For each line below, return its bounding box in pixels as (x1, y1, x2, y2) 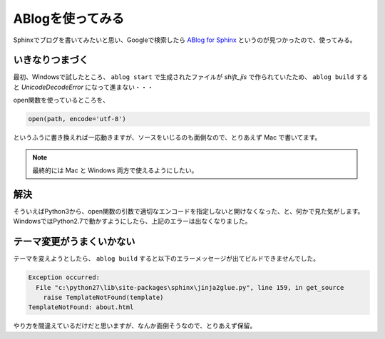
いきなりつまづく (13, 54, 89, 66)
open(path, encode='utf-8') (28, 115, 126, 123)
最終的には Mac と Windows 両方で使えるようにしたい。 (32, 166, 198, 174)
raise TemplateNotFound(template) (43, 293, 164, 301)
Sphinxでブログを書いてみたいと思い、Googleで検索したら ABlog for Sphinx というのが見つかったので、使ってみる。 (13, 36, 356, 44)
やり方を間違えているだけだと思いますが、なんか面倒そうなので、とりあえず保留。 (13, 321, 257, 330)
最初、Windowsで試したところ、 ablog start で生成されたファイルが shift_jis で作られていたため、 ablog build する (13, 73, 369, 81)
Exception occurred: (28, 273, 100, 281)
